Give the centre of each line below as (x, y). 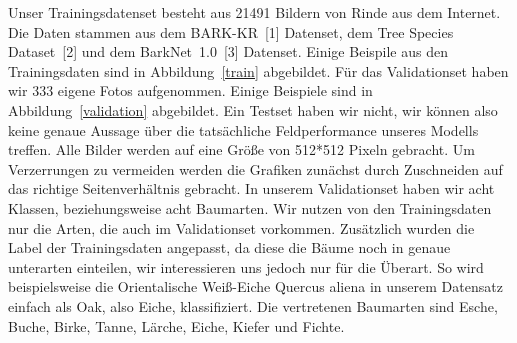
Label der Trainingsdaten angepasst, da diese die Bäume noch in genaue (229, 247)
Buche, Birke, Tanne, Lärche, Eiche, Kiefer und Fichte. (176, 325)
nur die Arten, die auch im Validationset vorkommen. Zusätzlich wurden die (241, 227)
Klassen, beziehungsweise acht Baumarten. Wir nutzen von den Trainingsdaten (250, 207)
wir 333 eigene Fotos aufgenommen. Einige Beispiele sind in (190, 90)
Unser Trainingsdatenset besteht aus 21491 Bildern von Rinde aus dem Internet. (254, 12)
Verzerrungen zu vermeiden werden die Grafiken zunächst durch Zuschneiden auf (255, 168)
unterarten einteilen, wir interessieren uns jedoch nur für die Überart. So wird (246, 266)
